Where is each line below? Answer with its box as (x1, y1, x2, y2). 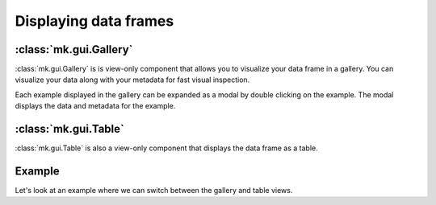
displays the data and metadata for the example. (15, 101, 176, 111)
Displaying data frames (15, 12, 174, 30)
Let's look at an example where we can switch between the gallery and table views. (15, 186, 293, 195)
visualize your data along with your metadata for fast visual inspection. (15, 75, 250, 84)
